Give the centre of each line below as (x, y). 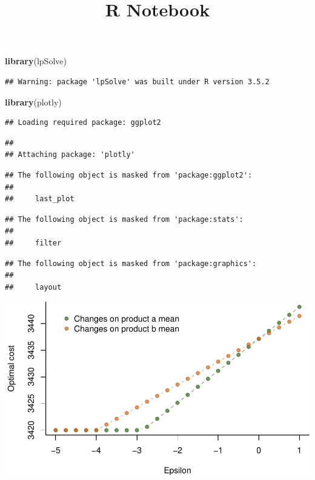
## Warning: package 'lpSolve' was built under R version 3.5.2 (137, 82)
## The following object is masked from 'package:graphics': (131, 263)
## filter (33, 243)
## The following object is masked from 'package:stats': (124, 219)
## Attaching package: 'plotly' (70, 155)
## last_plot (40, 199)
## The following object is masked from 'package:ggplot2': (129, 175)
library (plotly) (33, 102)
